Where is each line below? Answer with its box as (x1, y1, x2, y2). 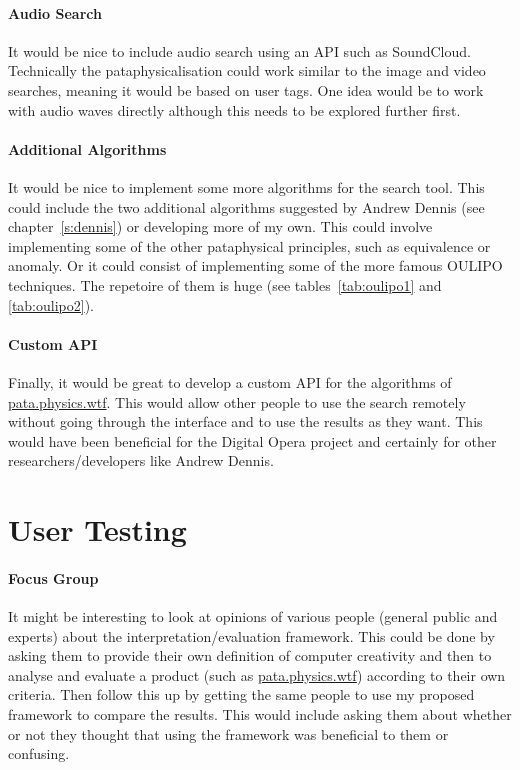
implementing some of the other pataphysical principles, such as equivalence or (8, 235, 491, 256)
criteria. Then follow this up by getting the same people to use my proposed (8, 684, 475, 705)
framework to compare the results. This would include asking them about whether (8, 704, 512, 725)
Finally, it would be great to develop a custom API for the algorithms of (8, 371, 452, 392)
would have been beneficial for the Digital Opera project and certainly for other (8, 430, 497, 451)
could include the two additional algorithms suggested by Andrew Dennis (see (8, 196, 485, 217)
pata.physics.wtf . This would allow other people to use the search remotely (8, 391, 466, 412)
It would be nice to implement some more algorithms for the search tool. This (8, 176, 485, 197)
